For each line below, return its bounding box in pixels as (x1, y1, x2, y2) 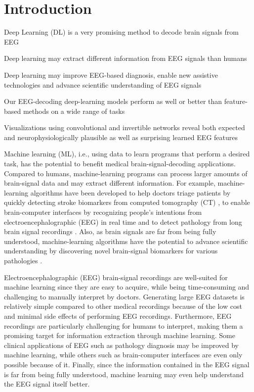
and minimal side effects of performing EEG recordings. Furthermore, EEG (4, 310, 232, 321)
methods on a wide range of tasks (23, 105, 125, 116)
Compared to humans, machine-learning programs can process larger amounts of (4, 168, 248, 178)
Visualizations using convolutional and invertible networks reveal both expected (4, 122, 245, 133)
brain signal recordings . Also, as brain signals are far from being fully (4, 226, 216, 237)
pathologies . (4, 255, 42, 265)
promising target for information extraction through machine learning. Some (4, 330, 235, 341)
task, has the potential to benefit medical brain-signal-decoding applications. (4, 158, 236, 169)
